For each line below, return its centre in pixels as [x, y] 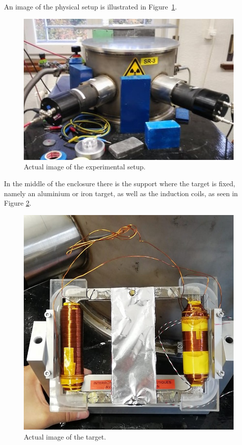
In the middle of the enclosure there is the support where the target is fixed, [120, 184]
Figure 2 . [18, 203]
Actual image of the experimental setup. [85, 167]
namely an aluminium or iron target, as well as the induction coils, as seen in [121, 193]
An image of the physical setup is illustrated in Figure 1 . [91, 6]
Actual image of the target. [65, 436]
